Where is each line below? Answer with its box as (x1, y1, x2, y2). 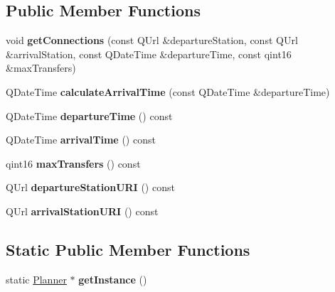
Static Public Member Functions (6, 238, 250, 260)
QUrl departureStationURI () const (6, 180, 175, 195)
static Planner (6, 271, 67, 286)
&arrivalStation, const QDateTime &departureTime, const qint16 (6, 46, 292, 61)
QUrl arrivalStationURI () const (6, 203, 159, 218)
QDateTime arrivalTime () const (6, 132, 156, 147)
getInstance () (78, 271, 147, 286)
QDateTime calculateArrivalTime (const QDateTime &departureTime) (6, 84, 330, 99)
